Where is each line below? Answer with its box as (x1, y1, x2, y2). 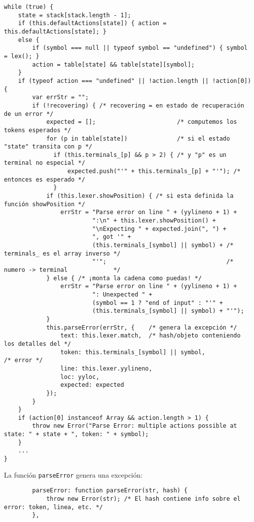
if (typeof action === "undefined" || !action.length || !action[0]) (18, 77, 252, 84)
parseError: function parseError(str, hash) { (32, 487, 188, 494)
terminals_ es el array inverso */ (4, 250, 121, 257)
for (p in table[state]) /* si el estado (46, 135, 230, 142)
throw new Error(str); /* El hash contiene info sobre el (46, 495, 241, 503)
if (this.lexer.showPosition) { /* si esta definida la (46, 192, 234, 200)
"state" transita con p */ (4, 143, 92, 150)
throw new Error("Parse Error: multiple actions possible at (32, 422, 237, 430)
